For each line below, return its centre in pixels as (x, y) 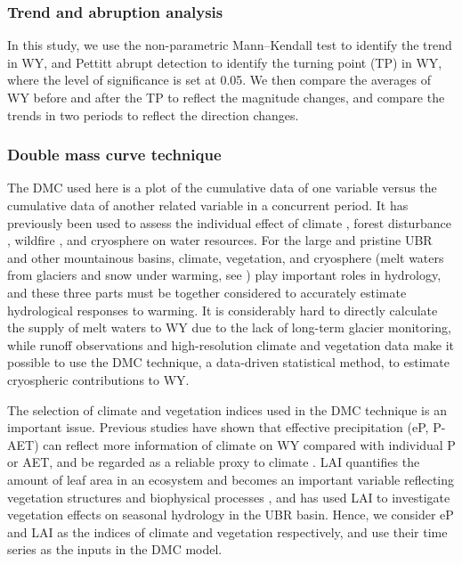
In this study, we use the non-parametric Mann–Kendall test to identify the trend (230, 45)
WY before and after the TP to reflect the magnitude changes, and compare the (226, 97)
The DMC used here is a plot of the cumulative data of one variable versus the (222, 188)
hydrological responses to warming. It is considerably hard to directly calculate (223, 310)
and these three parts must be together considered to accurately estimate (207, 292)
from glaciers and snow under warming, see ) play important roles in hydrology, (224, 275)
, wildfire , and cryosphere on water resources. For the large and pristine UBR (220, 240)
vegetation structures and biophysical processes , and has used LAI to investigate (229, 497)
